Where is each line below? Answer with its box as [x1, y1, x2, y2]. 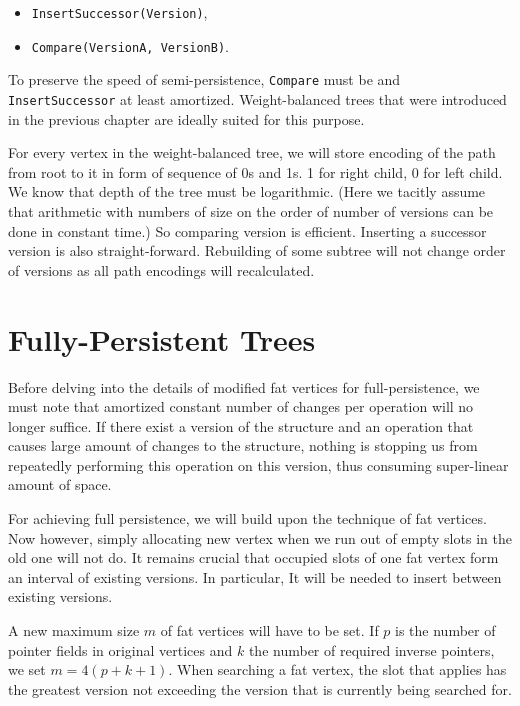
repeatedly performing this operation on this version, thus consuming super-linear [8, 454, 509, 475]
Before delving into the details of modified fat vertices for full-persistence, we [8, 376, 480, 397]
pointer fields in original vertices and [8, 639, 233, 660]
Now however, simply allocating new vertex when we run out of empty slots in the [8, 527, 512, 548]
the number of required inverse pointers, [248, 639, 495, 660]
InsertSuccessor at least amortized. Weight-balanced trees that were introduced [8, 88, 507, 109]
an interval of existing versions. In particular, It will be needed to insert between [8, 566, 502, 587]
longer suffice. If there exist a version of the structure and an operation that [8, 415, 474, 436]
